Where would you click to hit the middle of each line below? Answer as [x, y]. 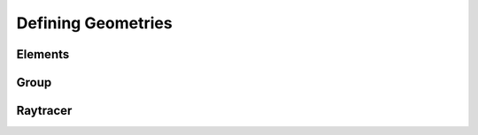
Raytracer [44, 111]
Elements [43, 54]
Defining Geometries [94, 23]
